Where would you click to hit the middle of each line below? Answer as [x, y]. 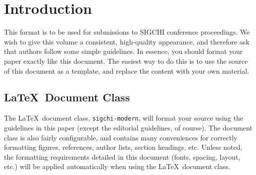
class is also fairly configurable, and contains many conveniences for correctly [121, 137]
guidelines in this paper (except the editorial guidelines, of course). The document [128, 127]
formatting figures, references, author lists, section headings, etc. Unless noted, [123, 147]
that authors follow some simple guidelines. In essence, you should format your [124, 51]
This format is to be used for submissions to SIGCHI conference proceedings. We [127, 32]
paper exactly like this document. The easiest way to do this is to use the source [126, 61]
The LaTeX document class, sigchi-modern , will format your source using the [124, 118]
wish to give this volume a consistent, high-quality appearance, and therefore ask [127, 41]
